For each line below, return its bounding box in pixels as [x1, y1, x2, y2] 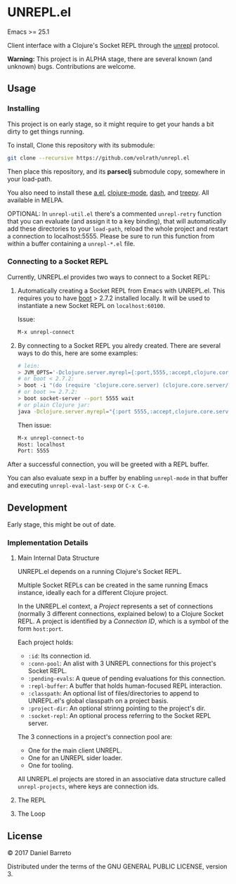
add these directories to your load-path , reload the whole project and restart [7, 224, 228, 233]
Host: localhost [17, 441, 65, 448]
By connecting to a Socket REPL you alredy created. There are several [17, 341, 221, 350]
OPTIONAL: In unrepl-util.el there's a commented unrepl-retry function [7, 209, 222, 218]
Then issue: [17, 421, 52, 429]
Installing [7, 103, 40, 113]
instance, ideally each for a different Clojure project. [17, 589, 169, 597]
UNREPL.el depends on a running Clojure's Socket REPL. [17, 568, 182, 576]
